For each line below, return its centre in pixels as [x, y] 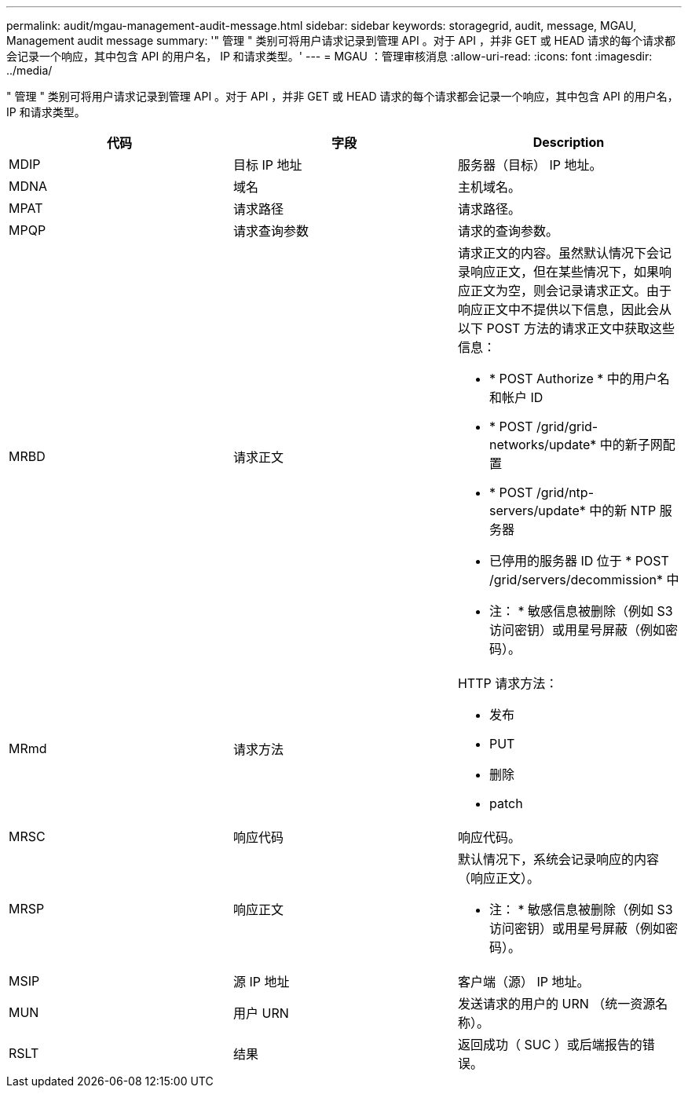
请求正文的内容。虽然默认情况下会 [558, 253]
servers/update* [537, 510]
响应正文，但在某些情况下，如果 [564, 272]
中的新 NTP [623, 510]
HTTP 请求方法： [508, 683]
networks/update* [543, 445]
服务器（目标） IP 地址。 [530, 165]
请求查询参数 [271, 231]
